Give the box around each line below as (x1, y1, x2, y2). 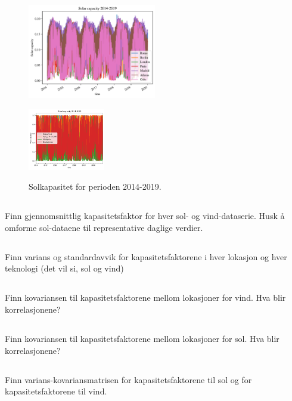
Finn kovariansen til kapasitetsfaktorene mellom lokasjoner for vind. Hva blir (5, 291, 286, 304)
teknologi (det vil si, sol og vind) (5, 262, 124, 274)
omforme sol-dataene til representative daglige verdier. (5, 221, 203, 233)
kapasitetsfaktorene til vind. (5, 385, 107, 397)
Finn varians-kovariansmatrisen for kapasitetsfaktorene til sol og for (5, 373, 252, 385)
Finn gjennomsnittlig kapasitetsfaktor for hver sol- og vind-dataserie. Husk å (5, 209, 285, 222)
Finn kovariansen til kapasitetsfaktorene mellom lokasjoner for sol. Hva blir (5, 332, 279, 344)
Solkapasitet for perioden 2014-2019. (29, 180, 161, 193)
